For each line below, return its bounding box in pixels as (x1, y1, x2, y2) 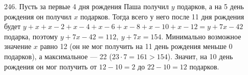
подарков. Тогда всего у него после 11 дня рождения (80, 11, 244, 21)
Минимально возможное (166, 31, 241, 41)
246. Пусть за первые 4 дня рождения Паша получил (4, 1, 169, 11)
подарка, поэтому (4, 31, 58, 41)
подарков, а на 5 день (177, 1, 244, 11)
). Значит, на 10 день (167, 51, 233, 61)
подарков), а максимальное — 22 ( (4, 51, 112, 61)
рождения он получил (4, 11, 72, 21)
